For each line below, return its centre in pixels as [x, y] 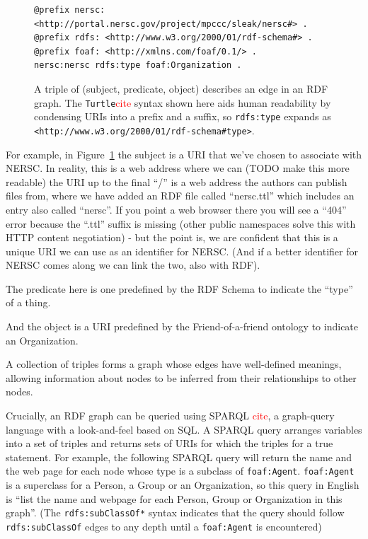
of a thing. [28, 302]
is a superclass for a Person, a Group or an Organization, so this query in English [183, 485]
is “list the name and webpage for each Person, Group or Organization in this [174, 498]
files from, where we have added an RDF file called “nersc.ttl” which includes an [180, 196]
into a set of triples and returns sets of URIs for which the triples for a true [169, 443]
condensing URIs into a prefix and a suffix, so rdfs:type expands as [183, 116]
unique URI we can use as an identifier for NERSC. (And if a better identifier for [182, 251]
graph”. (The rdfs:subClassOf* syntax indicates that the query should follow [175, 512]
